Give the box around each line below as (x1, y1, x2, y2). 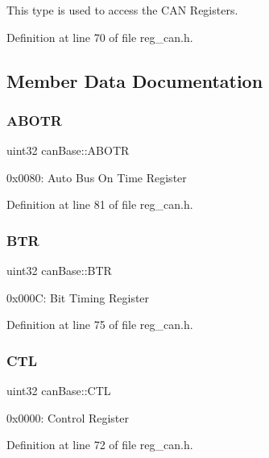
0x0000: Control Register (6, 409, 130, 426)
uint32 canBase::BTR (6, 262, 112, 279)
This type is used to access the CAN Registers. (6, 2, 238, 18)
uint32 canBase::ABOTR (6, 142, 130, 159)
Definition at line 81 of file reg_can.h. (6, 196, 193, 213)
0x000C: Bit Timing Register (6, 289, 150, 306)
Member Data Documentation (6, 68, 263, 93)
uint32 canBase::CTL (6, 382, 111, 399)
